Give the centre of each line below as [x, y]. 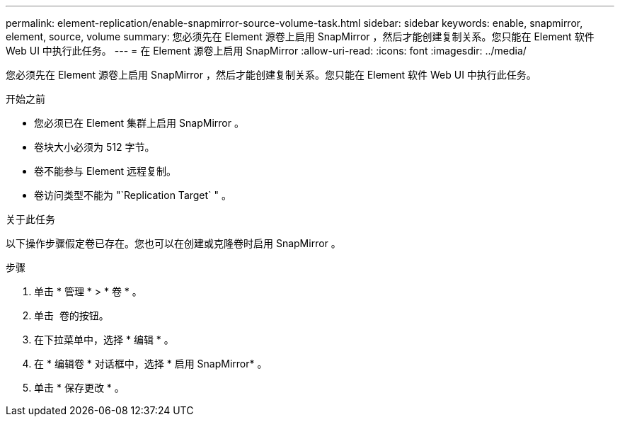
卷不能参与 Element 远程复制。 [105, 171]
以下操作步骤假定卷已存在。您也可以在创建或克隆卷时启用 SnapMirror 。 [173, 243]
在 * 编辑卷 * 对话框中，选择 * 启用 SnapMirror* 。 [151, 364]
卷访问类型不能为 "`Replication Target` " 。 [133, 195]
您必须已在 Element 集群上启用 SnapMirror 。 [139, 123]
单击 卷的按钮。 [71, 315]
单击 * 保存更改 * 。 [79, 388]
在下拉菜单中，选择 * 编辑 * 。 [104, 340]
